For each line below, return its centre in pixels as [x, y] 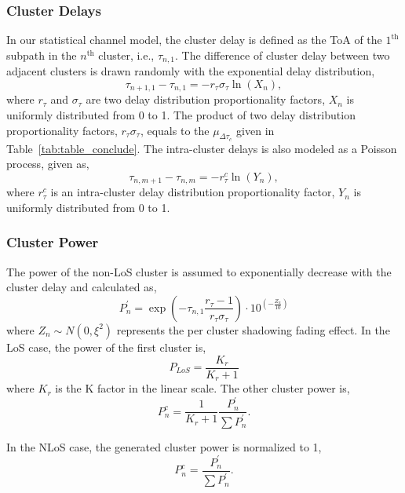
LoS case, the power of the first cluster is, [106, 347]
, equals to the [175, 130]
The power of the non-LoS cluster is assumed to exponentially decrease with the [199, 271]
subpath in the [42, 55]
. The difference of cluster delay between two [283, 55]
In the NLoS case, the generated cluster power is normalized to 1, [164, 446]
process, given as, [48, 164]
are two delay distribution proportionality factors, [206, 99]
